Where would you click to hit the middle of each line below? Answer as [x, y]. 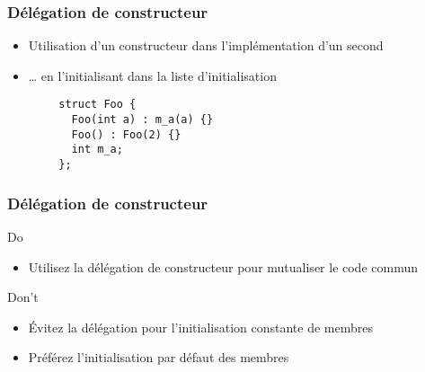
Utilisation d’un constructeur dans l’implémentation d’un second [206, 45]
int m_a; [97, 150]
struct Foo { [97, 105]
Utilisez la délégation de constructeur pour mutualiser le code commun [223, 266]
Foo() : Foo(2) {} [126, 134]
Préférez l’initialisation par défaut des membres [159, 357]
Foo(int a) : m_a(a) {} [142, 120]
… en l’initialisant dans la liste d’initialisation [152, 75]
